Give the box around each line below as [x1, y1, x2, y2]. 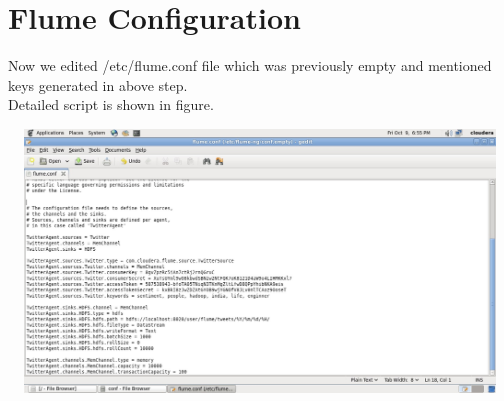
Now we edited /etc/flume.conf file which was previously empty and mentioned [8, 55, 492, 76]
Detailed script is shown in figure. [8, 94, 214, 115]
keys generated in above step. [8, 74, 188, 95]
